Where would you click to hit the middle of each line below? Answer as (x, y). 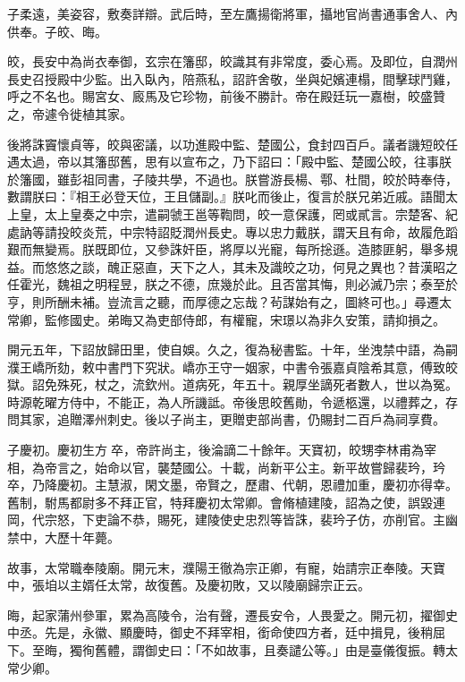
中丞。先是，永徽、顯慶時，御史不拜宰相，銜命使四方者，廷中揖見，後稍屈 (226, 632)
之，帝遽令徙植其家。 (70, 113)
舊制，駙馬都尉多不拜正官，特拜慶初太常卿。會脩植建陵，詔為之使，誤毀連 (226, 502)
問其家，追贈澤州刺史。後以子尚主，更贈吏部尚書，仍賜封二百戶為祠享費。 (226, 419)
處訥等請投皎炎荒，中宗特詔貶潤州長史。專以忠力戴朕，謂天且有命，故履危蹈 (232, 231)
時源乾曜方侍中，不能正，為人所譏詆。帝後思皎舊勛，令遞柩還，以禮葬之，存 (232, 401)
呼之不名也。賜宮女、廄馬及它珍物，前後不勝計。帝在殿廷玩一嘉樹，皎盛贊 (226, 96)
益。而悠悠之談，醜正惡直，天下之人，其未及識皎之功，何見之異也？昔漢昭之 (232, 266)
